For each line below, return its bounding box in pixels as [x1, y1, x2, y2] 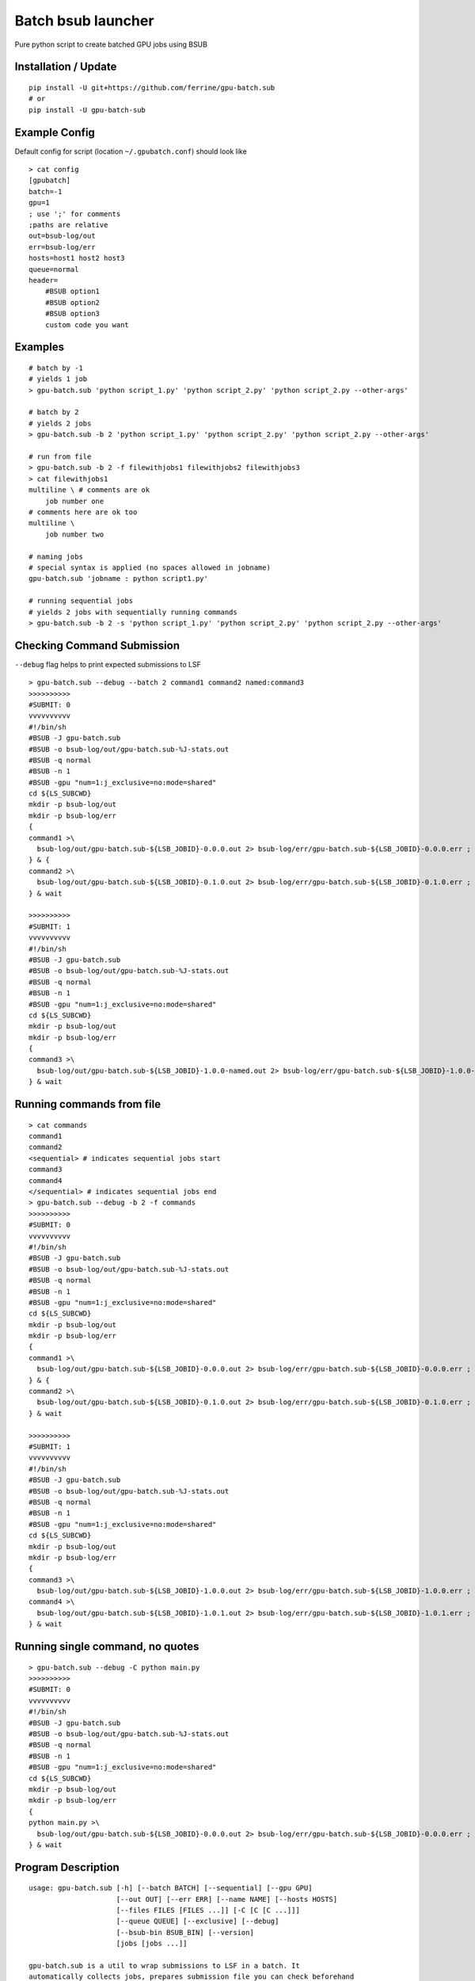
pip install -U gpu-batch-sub [28, 105, 146, 114]
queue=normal [28, 265, 79, 273]
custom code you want [44, 320, 130, 329]
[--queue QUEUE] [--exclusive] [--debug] [116, 1917, 279, 1926]
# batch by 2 [28, 408, 79, 417]
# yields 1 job [28, 375, 88, 384]
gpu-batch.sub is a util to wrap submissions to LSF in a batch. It [28, 1961, 300, 1971]
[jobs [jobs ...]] [116, 1939, 188, 1949]
